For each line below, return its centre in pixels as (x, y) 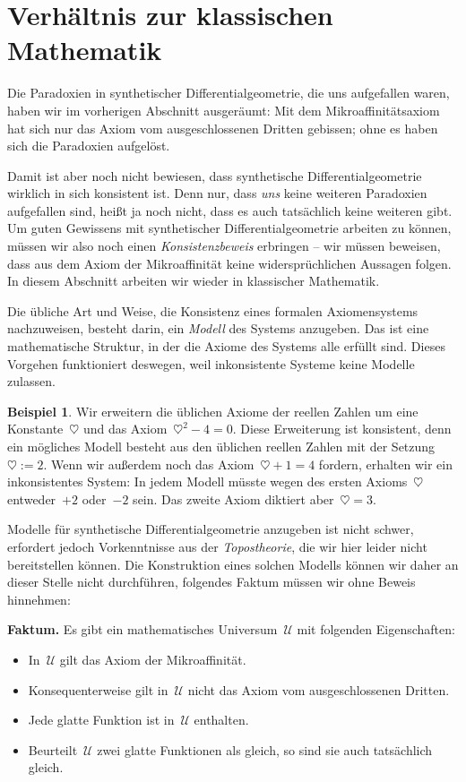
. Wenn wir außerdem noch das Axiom (149, 464)
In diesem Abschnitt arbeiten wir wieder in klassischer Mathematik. (194, 281)
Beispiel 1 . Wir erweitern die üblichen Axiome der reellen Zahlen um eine (213, 411)
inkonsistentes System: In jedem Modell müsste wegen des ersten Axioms (207, 481)
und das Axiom (125, 429)
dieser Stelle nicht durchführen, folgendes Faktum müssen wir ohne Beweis (211, 582)
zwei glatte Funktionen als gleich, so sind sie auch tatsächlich (265, 749)
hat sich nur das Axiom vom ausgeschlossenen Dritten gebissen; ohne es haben (223, 128)
